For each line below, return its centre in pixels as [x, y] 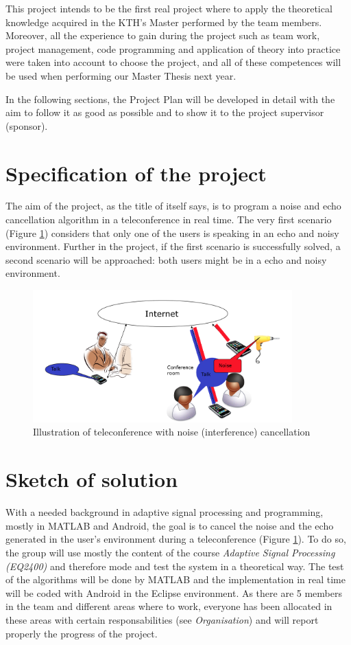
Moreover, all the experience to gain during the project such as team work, [163, 35]
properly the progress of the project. [82, 633]
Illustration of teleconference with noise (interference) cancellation [172, 432]
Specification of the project [136, 173]
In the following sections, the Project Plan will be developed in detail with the [170, 99]
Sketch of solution [92, 479]
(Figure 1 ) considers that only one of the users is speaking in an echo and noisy [172, 233]
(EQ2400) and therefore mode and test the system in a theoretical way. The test [175, 566]
